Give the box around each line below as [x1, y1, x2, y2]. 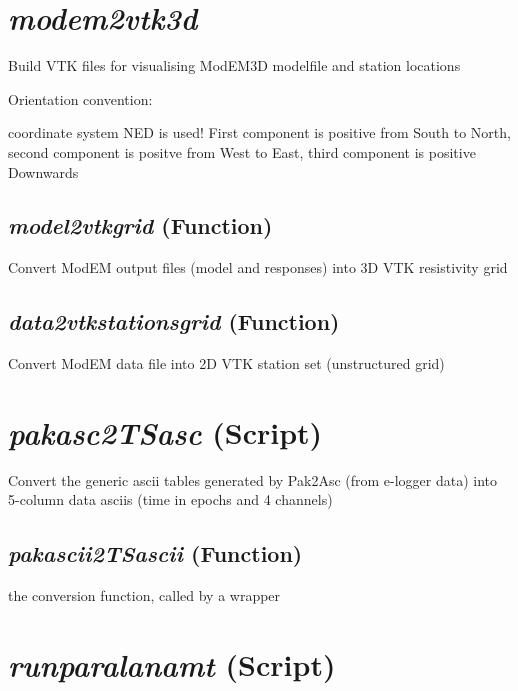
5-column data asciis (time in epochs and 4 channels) [8, 489, 333, 510]
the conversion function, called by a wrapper [8, 585, 281, 606]
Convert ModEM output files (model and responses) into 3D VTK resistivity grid [8, 257, 508, 278]
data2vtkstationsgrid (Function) [8, 306, 340, 337]
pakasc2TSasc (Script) [8, 411, 323, 453]
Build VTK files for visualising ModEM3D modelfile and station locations [8, 55, 461, 76]
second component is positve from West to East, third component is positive [8, 141, 476, 162]
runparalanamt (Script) [8, 643, 336, 685]
